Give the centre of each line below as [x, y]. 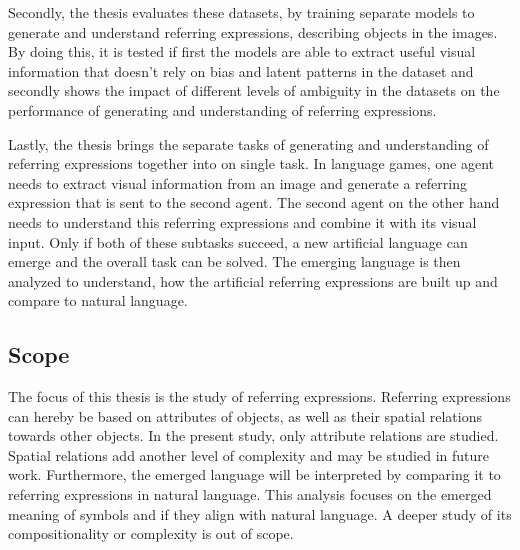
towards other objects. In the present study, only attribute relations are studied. [253, 435]
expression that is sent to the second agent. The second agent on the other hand [254, 202]
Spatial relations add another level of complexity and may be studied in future [248, 454]
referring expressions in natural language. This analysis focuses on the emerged [250, 494]
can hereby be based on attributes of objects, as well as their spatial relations [245, 415]
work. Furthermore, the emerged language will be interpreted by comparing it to [254, 474]
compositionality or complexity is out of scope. [151, 533]
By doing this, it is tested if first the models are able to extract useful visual [242, 51]
